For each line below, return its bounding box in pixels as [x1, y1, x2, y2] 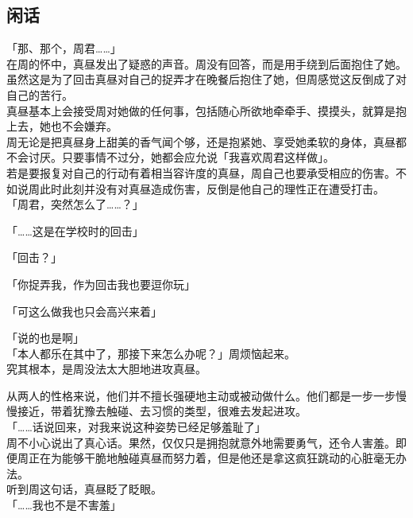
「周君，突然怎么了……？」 [6, 196, 144, 212]
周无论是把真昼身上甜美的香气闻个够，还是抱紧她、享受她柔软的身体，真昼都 [6, 133, 407, 150]
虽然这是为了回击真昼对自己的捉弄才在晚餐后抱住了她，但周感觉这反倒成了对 [6, 71, 407, 88]
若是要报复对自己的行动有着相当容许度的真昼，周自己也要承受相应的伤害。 [6, 164, 396, 181]
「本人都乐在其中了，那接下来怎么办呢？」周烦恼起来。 [6, 345, 295, 361]
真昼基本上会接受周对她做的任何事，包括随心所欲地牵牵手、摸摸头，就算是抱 [6, 102, 407, 119]
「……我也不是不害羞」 [6, 497, 122, 513]
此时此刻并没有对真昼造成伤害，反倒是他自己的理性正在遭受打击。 [39, 180, 384, 197]
